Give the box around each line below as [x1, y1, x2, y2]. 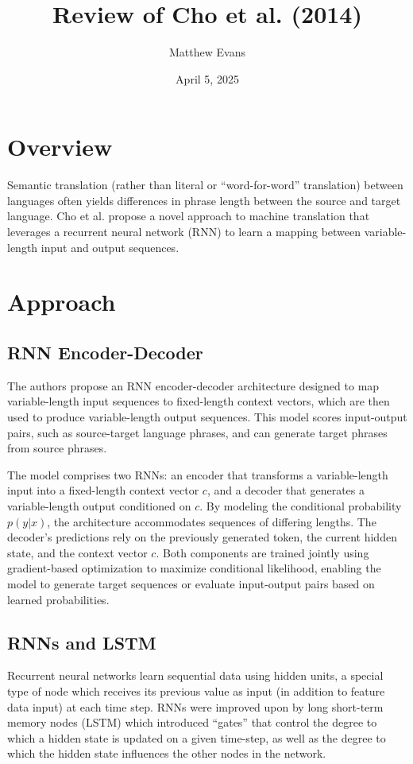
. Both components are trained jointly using [156, 544, 369, 560]
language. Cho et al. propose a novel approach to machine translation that [7, 207, 370, 224]
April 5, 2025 [176, 70, 239, 87]
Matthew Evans [169, 44, 245, 60]
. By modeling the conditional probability [199, 497, 402, 514]
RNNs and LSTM [7, 630, 156, 654]
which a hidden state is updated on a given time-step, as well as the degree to [7, 729, 386, 746]
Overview [7, 130, 113, 163]
